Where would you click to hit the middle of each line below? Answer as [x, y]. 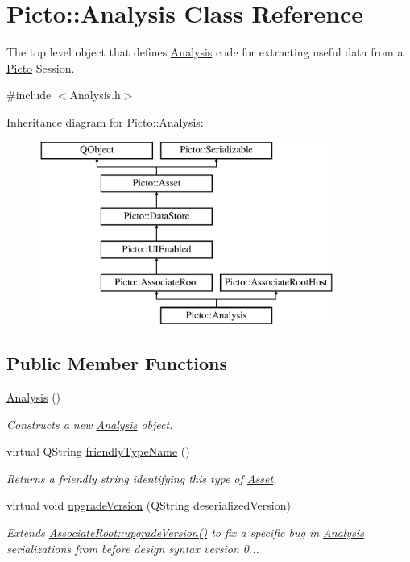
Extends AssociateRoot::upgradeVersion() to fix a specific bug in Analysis [185, 533]
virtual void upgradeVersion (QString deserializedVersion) [149, 505]
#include [29, 95]
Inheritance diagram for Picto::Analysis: [105, 121]
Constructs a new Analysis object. [90, 424]
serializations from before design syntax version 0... [133, 548]
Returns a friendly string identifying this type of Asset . [142, 478]
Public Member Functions [117, 363]
